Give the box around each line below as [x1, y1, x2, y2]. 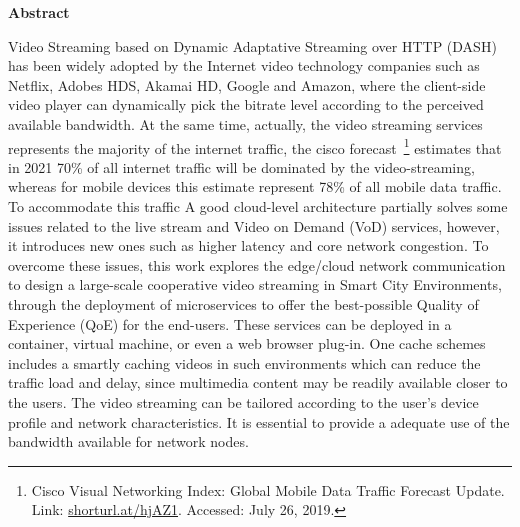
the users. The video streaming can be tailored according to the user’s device [8, 391, 479, 412]
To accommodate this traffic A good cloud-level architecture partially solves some [8, 196, 508, 216]
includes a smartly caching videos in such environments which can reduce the [8, 352, 481, 373]
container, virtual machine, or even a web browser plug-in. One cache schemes [8, 333, 486, 354]
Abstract [8, 2, 70, 22]
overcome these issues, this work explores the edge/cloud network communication [8, 254, 506, 275]
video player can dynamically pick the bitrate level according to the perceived [8, 94, 484, 115]
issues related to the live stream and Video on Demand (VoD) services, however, [8, 215, 500, 236]
